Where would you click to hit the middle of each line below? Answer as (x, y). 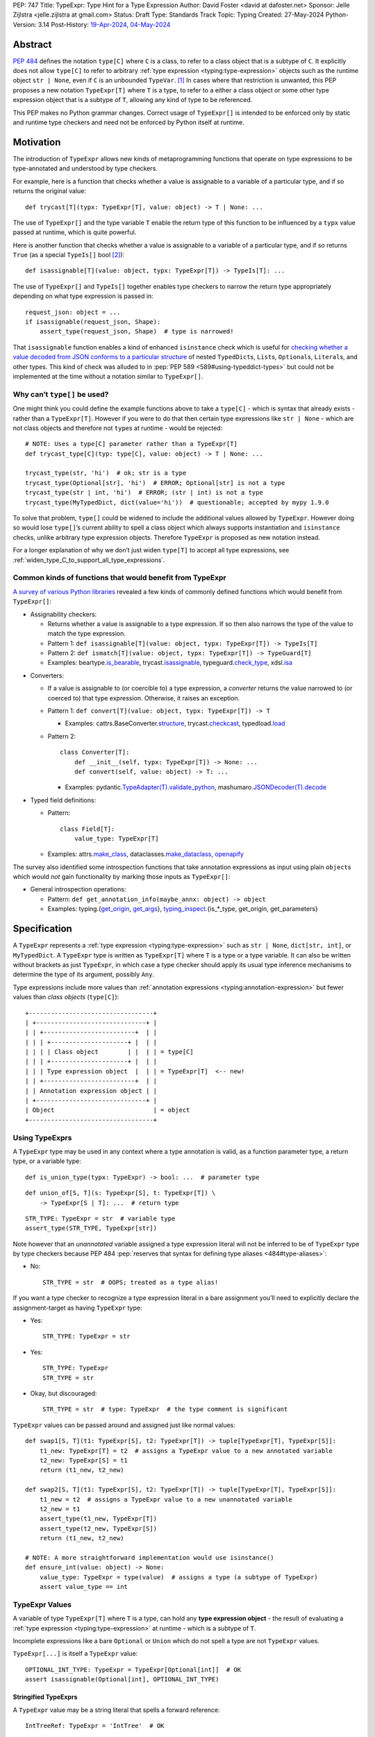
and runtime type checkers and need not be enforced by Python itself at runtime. (128, 122)
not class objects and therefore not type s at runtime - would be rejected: (118, 428)
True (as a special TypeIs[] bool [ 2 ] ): (69, 255)
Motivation (37, 142)
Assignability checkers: (64, 614)
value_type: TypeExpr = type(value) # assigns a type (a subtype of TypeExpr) (179, 1577)
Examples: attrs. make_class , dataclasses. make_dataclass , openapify (146, 854)
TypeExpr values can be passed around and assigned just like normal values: (124, 1425)
